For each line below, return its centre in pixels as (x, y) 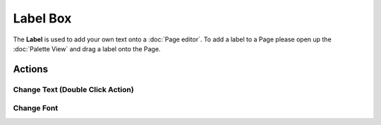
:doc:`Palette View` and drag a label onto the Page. (87, 48)
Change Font (36, 108)
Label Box (42, 18)
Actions (31, 69)
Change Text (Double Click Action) (73, 89)
